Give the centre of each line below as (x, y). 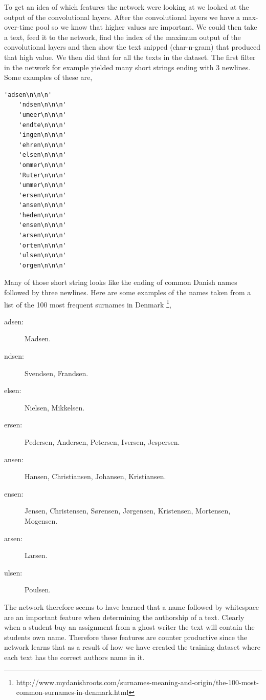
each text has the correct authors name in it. (74, 657)
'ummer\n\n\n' (42, 185)
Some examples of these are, (48, 77)
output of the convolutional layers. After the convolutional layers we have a (122, 17)
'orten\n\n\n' (42, 245)
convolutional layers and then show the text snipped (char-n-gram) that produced (132, 47)
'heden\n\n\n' (42, 215)
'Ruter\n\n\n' (42, 175)
